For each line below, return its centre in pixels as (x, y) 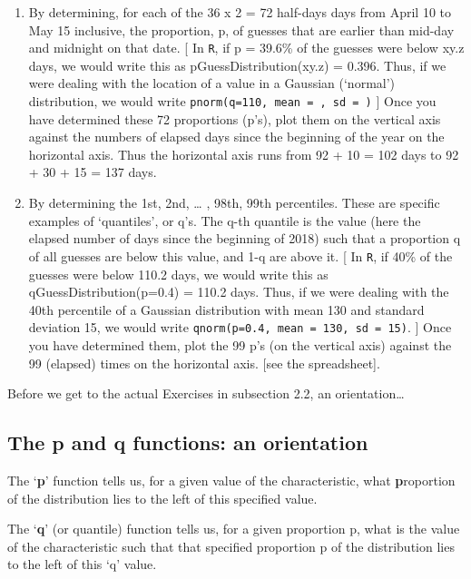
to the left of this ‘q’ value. (82, 564)
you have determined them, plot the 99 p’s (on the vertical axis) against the (240, 344)
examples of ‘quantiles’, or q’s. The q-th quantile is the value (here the (225, 220)
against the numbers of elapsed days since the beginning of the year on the (236, 137)
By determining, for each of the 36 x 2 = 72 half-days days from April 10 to (240, 12)
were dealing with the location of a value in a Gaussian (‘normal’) (212, 83)
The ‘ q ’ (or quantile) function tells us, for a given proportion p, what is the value (234, 529)
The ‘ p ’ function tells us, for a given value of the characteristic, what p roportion (231, 480)
